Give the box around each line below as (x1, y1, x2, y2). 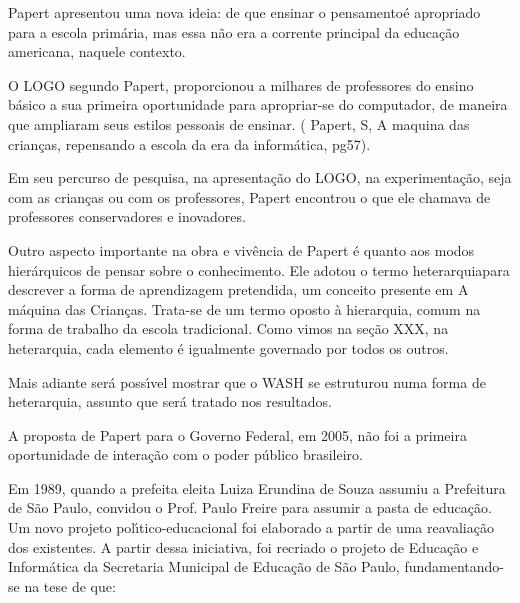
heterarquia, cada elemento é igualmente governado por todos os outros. (8, 337, 449, 358)
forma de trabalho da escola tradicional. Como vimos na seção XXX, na (8, 318, 449, 339)
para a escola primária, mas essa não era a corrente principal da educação (8, 21, 460, 42)
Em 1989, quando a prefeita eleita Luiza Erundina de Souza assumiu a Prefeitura (8, 477, 506, 498)
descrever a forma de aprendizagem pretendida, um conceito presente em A (8, 279, 469, 300)
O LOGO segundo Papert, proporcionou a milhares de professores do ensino (8, 74, 474, 95)
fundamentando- (404, 556, 505, 577)
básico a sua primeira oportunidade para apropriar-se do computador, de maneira (8, 94, 508, 115)
